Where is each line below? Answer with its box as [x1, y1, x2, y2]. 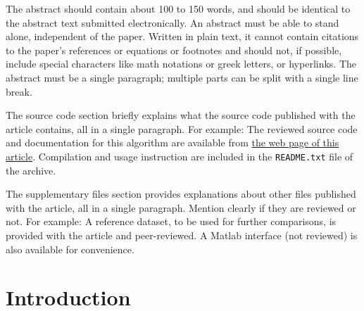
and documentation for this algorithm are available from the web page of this [6, 135, 339, 150]
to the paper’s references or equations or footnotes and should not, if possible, [6, 42, 342, 57]
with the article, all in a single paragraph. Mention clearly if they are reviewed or [6, 200, 356, 215]
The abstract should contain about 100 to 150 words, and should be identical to [6, 1, 351, 15]
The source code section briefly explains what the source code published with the [6, 108, 356, 122]
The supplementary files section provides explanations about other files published [6, 186, 356, 201]
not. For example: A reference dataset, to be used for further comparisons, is [6, 214, 337, 229]
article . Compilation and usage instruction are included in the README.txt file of [6, 148, 353, 163]
